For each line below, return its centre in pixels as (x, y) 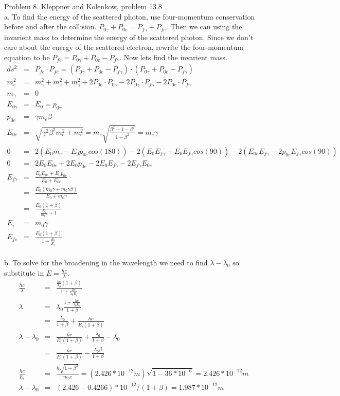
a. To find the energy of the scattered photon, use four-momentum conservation (130, 16)
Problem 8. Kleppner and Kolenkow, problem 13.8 (83, 6)
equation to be (27, 57)
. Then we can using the (204, 26)
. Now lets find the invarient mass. (173, 57)
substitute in (24, 272)
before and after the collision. (50, 26)
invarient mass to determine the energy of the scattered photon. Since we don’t (129, 37)
